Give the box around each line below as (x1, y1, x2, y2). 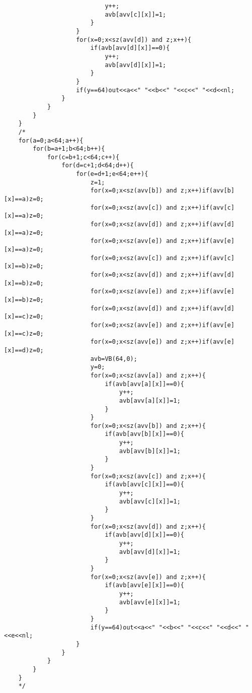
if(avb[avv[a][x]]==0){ (105, 380, 184, 388)
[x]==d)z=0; (4, 346, 44, 354)
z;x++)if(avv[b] (180, 187, 235, 195)
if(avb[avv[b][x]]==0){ (105, 430, 184, 438)
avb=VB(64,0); (90, 355, 137, 362)
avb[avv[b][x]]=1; (119, 447, 181, 455)
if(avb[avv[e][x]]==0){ (105, 582, 184, 589)
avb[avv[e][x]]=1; (119, 598, 181, 606)
